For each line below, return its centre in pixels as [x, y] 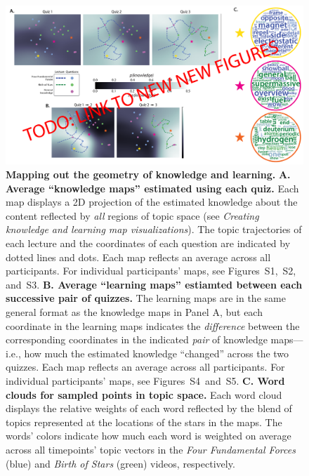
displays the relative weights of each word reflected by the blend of [149, 408]
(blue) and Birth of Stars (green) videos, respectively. [120, 463]
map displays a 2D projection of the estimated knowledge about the [152, 202]
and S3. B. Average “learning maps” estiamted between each [154, 284]
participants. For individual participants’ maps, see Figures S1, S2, [151, 271]
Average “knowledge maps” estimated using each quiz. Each [152, 188]
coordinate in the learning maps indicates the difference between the [153, 325]
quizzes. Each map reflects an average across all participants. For [145, 367]
